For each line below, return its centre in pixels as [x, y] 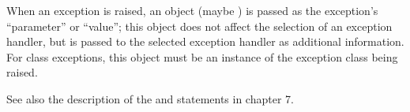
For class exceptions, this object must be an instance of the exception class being [202, 56]
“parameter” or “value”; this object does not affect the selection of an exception [199, 26]
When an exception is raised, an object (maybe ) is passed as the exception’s [192, 10]
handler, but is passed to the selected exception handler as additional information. [205, 41]
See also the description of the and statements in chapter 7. [150, 98]
